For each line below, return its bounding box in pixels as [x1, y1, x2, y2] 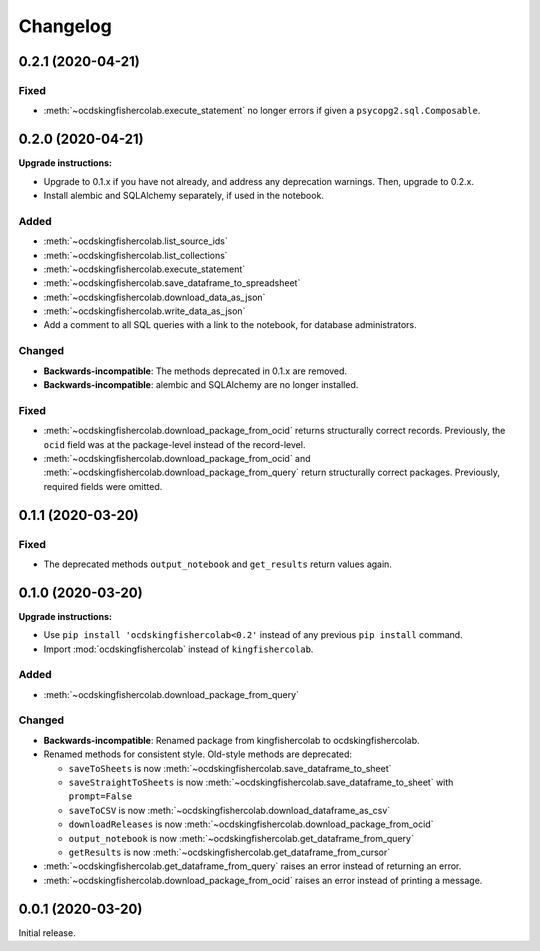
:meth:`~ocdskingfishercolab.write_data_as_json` [43, 305, 246, 317]
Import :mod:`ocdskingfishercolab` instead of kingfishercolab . [43, 643, 314, 655]
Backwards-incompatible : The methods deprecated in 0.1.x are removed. [43, 365, 348, 377]
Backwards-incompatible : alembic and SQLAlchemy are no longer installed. [43, 379, 359, 391]
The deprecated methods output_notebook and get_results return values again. [43, 558, 392, 570]
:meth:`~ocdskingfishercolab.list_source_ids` [43, 235, 229, 247]
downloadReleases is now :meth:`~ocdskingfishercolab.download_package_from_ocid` [68, 818, 434, 830]
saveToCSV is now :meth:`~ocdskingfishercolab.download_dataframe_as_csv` [68, 804, 391, 816]
